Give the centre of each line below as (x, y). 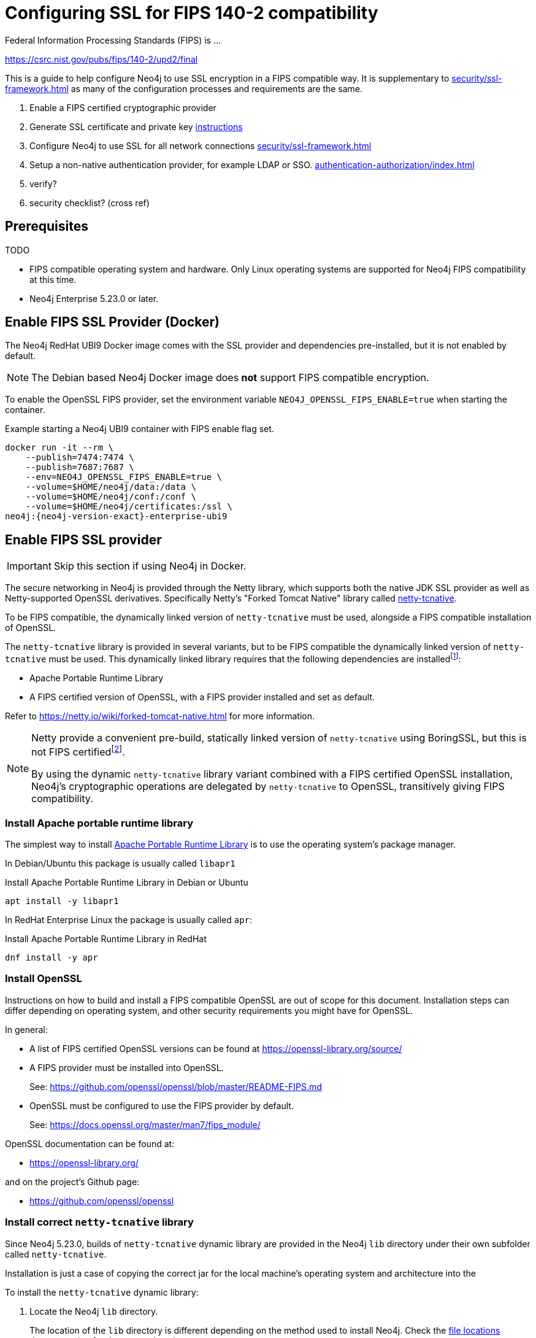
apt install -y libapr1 (62, 901)
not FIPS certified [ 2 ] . (78, 751)
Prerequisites (47, 226)
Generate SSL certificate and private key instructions (136, 126)
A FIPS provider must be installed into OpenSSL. (127, 1067)
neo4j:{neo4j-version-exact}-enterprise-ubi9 (116, 516)
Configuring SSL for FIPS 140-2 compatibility (192, 13)
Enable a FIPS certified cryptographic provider (123, 107)
